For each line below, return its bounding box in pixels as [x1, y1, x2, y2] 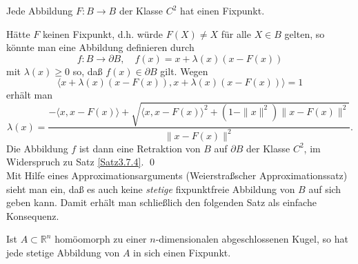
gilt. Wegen [160, 63, 208, 78]
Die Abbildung [6, 141, 68, 155]
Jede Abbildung [6, 3, 73, 17]
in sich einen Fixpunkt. [133, 245, 231, 260]
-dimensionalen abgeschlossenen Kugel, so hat [155, 232, 348, 246]
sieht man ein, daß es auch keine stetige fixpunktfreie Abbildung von [6, 181, 295, 196]
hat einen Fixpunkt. [180, 3, 265, 17]
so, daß [72, 63, 103, 78]
